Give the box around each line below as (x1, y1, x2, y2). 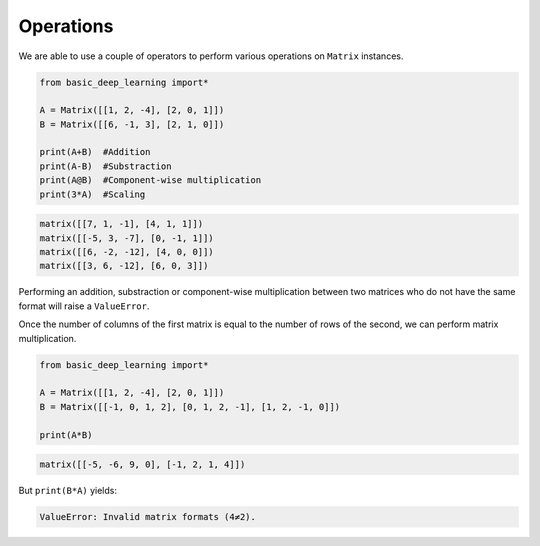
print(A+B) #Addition (39, 146, 151, 158)
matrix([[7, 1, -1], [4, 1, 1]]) (39, 218, 204, 230)
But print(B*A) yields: (18, 485, 118, 497)
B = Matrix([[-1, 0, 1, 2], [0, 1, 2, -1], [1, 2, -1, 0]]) (39, 401, 341, 412)
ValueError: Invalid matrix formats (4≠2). (39, 511, 257, 523)
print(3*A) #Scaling (39, 188, 146, 200)
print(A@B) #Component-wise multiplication (39, 175, 262, 186)
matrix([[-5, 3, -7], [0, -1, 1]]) (39, 232, 214, 244)
